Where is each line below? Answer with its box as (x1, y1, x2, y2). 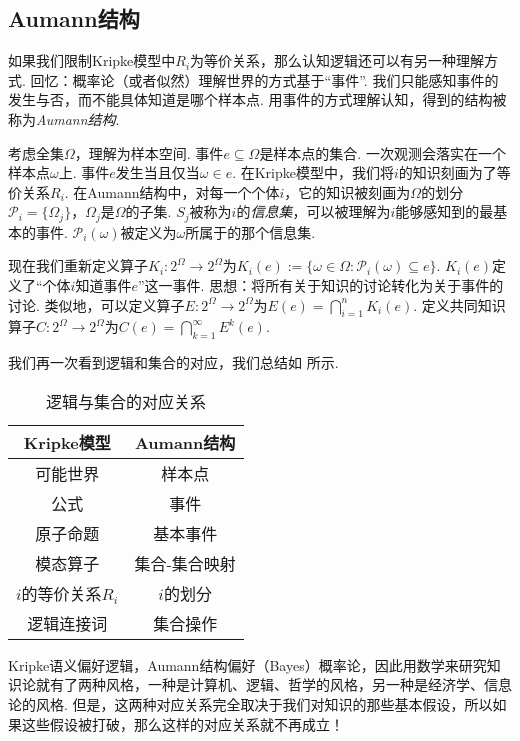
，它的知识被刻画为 (284, 181, 411, 202)
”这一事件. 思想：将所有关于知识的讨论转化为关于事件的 (137, 275, 504, 295)
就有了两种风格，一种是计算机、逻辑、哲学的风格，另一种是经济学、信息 (35, 674, 512, 695)
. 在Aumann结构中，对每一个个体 (64, 181, 280, 202)
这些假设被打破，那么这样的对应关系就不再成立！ (21, 713, 344, 734)
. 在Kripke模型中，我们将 (232, 162, 394, 183)
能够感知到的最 (395, 201, 494, 222)
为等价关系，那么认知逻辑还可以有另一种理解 (190, 50, 485, 71)
